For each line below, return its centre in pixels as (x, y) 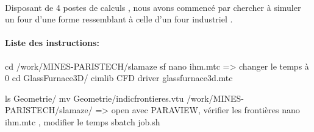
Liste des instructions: (52, 43)
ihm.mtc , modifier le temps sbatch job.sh (83, 121)
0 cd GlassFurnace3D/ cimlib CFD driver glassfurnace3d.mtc (119, 78)
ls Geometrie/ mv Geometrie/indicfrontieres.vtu (95, 98)
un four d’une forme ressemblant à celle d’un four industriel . (119, 19)
